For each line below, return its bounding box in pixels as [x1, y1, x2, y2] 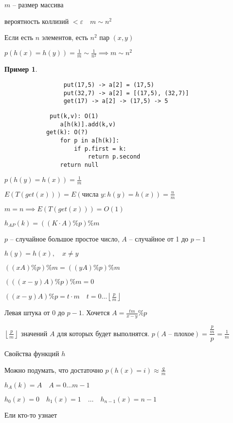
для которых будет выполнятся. [57, 328, 150, 338]
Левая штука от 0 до [4, 307, 65, 318]
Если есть [4, 32, 34, 42]
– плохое [168, 330, 194, 338]
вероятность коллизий [4, 16, 69, 26]
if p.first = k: [74, 145, 126, 152]
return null [60, 161, 99, 168]
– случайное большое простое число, [10, 233, 120, 243]
